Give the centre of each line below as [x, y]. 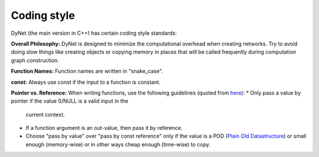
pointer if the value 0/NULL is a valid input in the [70, 101]
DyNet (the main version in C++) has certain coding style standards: [94, 33]
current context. [45, 115]
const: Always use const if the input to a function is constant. [86, 82]
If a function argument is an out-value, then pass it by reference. [104, 128]
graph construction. [35, 60]
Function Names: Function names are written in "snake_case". [87, 71]
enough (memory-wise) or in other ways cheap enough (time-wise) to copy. [118, 144]
